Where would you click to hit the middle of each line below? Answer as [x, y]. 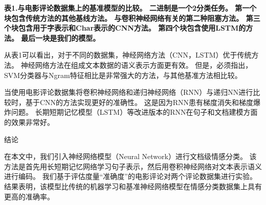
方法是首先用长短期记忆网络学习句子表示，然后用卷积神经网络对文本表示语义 [133, 166]
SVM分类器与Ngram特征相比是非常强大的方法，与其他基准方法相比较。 [123, 75]
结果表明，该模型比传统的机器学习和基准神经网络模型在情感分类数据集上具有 [133, 186]
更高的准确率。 [29, 196]
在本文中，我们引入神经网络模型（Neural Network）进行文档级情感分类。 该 [130, 156]
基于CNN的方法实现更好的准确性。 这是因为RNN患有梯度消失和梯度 [139, 102]
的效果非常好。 [29, 122]
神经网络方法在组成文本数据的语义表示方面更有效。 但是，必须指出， [137, 65]
